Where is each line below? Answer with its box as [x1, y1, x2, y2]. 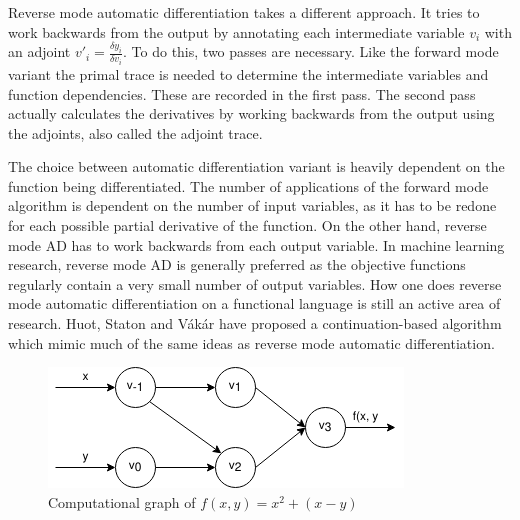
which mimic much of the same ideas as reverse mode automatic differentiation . [8, 332, 495, 353]
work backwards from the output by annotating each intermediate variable [8, 21, 465, 42]
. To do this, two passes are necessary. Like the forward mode [123, 41, 499, 62]
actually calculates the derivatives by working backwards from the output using [8, 103, 495, 124]
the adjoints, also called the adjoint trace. [8, 122, 263, 143]
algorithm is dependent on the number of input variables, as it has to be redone [8, 195, 497, 216]
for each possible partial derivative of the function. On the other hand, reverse [8, 215, 487, 236]
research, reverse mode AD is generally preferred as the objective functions [8, 254, 466, 275]
